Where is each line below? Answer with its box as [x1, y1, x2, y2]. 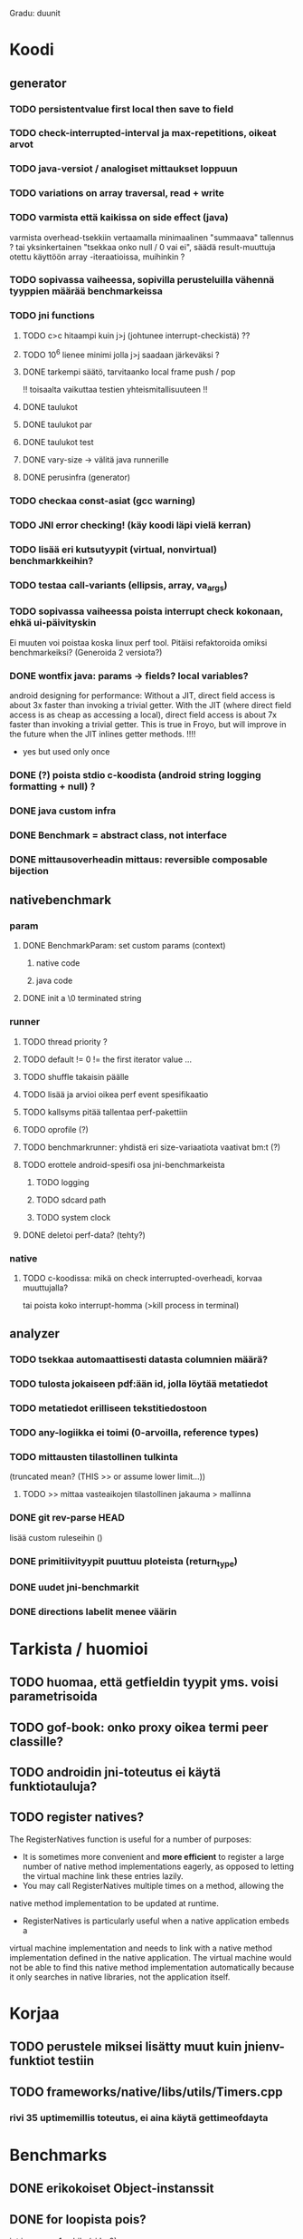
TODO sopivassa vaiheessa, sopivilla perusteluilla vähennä [9, 274, 275, 287]
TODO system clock [35, 1212, 111, 1222]
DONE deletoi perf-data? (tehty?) [22, 1229, 147, 1241]
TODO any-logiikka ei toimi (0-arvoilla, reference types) [9, 1426, 260, 1439]
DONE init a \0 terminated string [22, 993, 142, 1004]
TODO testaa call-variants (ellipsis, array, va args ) [9, 579, 228, 593]
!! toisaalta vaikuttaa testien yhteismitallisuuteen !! [22, 385, 208, 395]
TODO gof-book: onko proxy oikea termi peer [9, 1719, 269, 1735]
